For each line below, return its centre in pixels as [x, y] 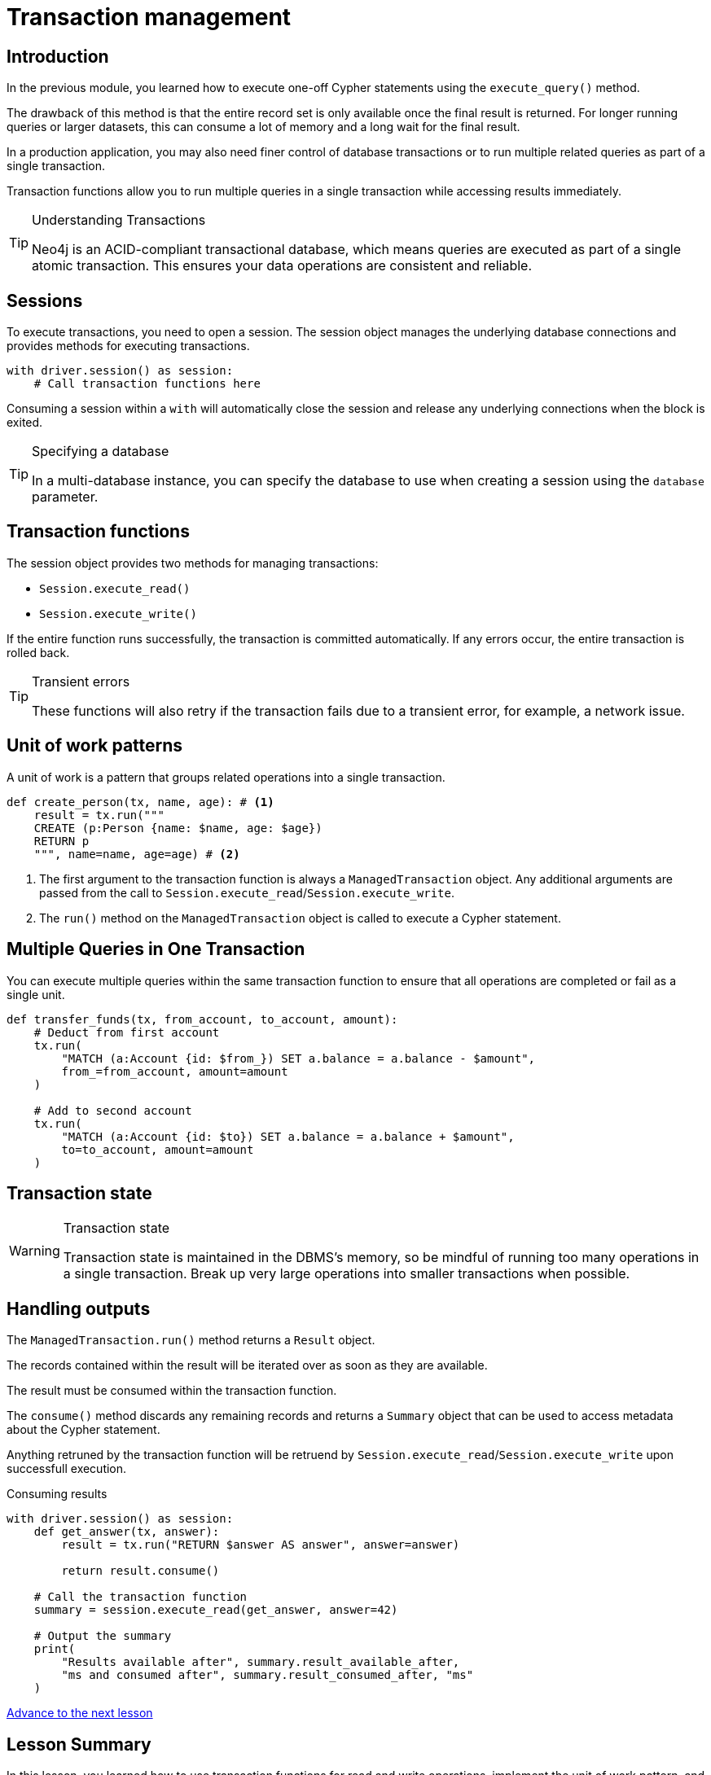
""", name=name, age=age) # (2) [137, 854]
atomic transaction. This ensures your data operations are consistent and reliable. [282, 266]
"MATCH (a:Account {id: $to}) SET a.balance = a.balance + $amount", [288, 1136]
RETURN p [61, 841]
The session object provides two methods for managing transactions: [193, 563]
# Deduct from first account [127, 1032]
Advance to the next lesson [80, 1713]
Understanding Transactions [119, 220]
